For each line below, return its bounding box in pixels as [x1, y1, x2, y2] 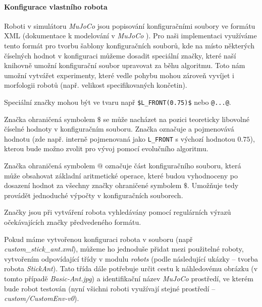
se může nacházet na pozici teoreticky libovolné [103, 113, 249, 124]
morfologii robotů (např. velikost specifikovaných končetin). [4, 80, 187, 90]
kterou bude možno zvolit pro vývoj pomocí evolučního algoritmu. [4, 143, 208, 154]
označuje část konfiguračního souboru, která [105, 160, 241, 171]
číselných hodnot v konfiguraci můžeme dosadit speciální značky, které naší [4, 50, 236, 60]
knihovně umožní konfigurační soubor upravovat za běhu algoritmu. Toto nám [4, 60, 245, 71]
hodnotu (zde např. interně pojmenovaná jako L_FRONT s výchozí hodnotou [4, 133, 235, 144]
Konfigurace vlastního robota [4, 1, 108, 12]
